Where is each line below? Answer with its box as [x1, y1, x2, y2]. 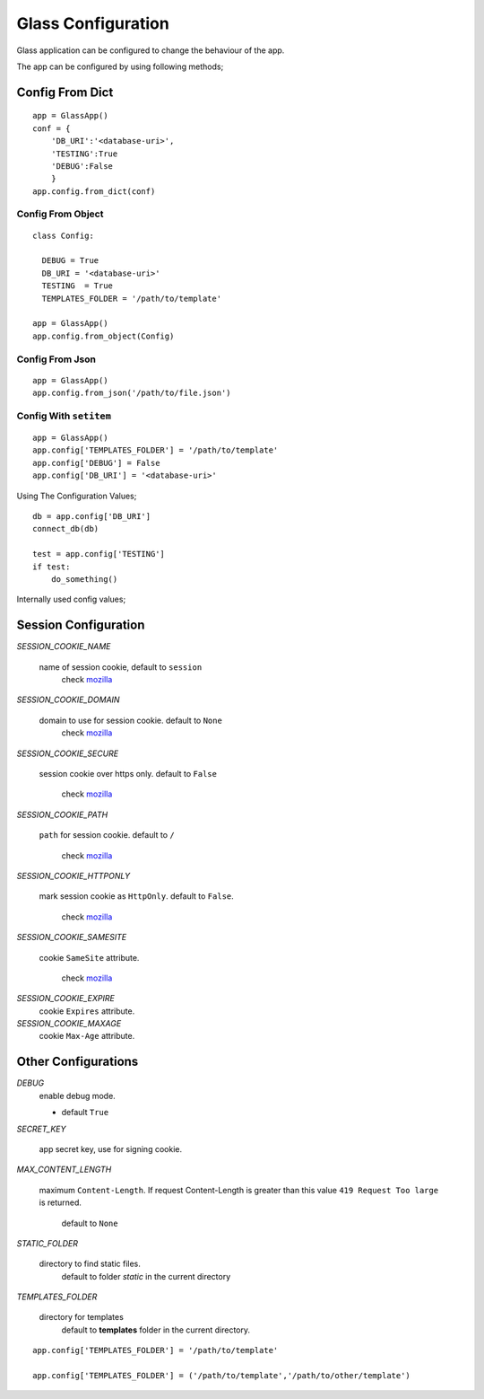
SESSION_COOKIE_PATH [16, 809, 108, 820]
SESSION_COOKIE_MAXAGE [16, 1018, 122, 1029]
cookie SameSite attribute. [39, 952, 140, 963]
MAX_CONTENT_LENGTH [16, 1164, 112, 1175]
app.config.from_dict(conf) [32, 186, 156, 197]
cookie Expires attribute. [39, 1006, 135, 1016]
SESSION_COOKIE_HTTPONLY [16, 870, 130, 881]
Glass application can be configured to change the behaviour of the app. [16, 45, 285, 56]
